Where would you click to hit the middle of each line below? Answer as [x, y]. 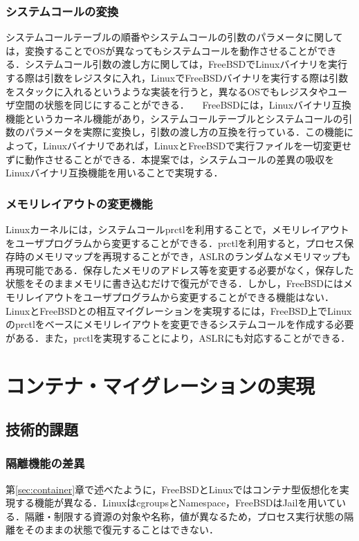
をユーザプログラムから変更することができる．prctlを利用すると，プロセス [175, 242]
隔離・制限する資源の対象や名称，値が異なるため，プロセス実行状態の [184, 516]
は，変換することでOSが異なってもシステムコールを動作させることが [162, 50]
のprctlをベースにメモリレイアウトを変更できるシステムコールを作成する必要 [180, 324]
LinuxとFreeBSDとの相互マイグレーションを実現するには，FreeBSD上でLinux [179, 310]
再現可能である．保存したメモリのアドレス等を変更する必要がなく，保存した [180, 269]
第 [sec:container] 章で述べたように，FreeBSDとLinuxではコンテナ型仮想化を [173, 489]
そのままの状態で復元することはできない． [121, 530]
